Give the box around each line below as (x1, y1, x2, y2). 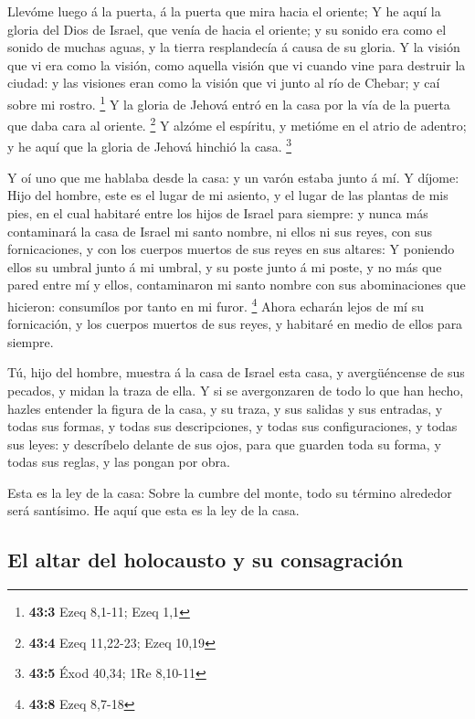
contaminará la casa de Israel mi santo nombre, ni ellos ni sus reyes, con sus (7, 221, 433, 240)
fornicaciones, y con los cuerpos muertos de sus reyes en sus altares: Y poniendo (7, 239, 455, 259)
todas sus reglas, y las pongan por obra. (7, 452, 230, 471)
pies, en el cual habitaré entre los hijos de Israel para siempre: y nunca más (7, 203, 428, 222)
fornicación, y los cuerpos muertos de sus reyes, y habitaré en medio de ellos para (7, 314, 463, 333)
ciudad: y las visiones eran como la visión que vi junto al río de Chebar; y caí (7, 73, 440, 92)
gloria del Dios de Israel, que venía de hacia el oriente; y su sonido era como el (7, 19, 447, 38)
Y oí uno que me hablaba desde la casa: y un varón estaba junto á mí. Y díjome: (7, 167, 459, 186)
